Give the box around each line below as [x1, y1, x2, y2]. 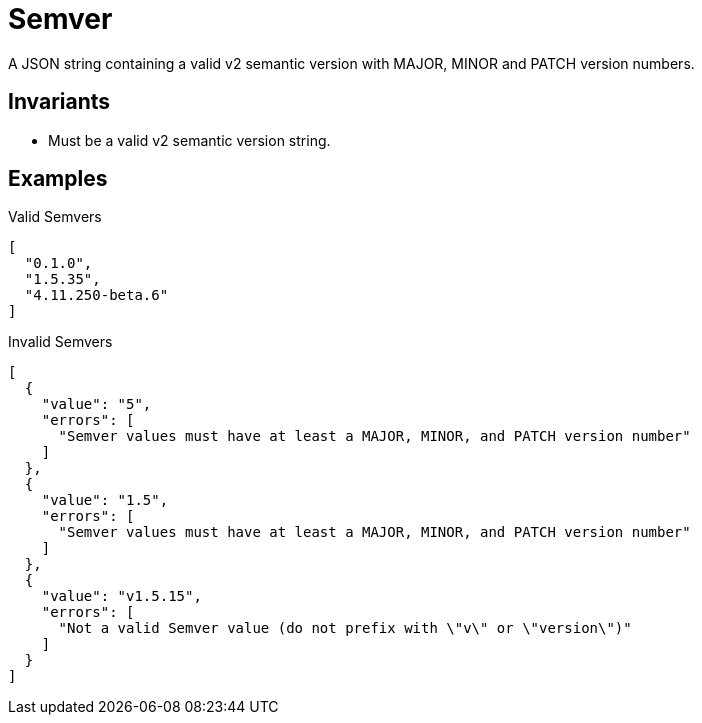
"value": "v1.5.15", [41, 588, 202, 605]
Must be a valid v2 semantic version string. [48, 131, 331, 149]
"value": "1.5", [41, 492, 169, 509]
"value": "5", [41, 396, 152, 413]
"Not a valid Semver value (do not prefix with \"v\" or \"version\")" [58, 620, 632, 637]
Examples [8, 166, 108, 192]
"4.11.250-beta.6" [24, 287, 169, 304]
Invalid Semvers [8, 333, 113, 351]
